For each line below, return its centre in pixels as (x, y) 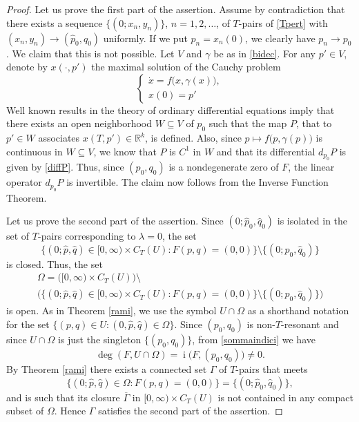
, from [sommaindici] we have (254, 339)
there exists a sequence (55, 22)
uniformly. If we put (145, 38)
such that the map (248, 123)
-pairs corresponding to (87, 236)
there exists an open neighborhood (79, 123)
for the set (28, 324)
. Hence (70, 411)
